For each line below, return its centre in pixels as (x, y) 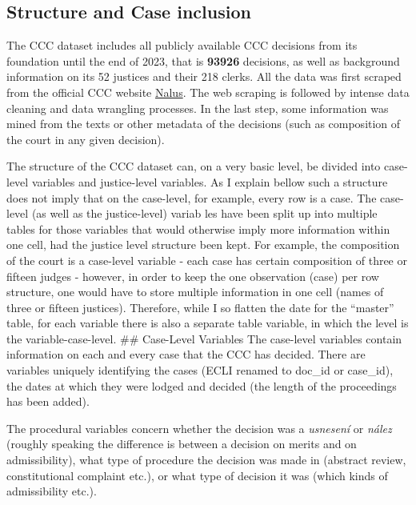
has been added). (48, 401)
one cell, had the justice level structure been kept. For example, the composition (203, 244)
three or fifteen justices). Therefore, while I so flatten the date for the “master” (200, 307)
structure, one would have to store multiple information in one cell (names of (195, 292)
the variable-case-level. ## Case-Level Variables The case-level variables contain (204, 338)
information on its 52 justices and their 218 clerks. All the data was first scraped (204, 76)
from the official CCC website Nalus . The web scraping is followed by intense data (208, 92)
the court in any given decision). (86, 139)
